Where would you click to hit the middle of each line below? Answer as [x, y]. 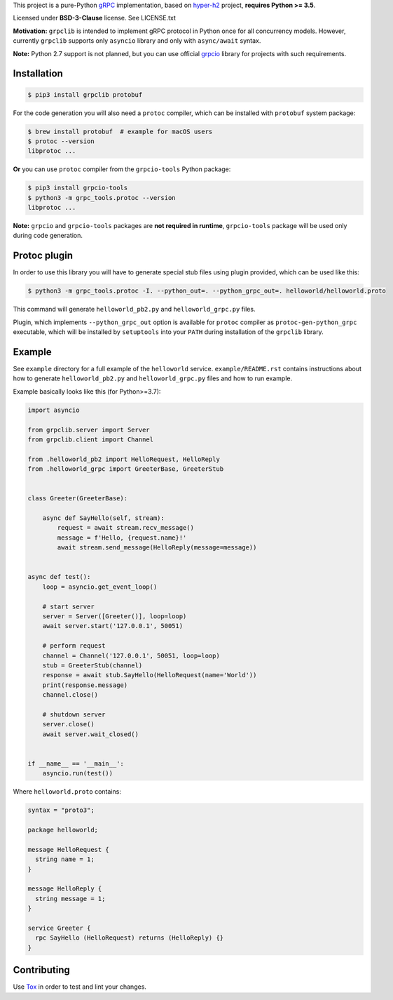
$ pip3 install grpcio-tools [78, 188]
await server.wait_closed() [91, 734]
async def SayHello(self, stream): [103, 518]
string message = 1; [70, 899]
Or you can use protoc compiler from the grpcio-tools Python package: [122, 169]
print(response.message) [85, 685]
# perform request [74, 646]
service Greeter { [59, 928]
